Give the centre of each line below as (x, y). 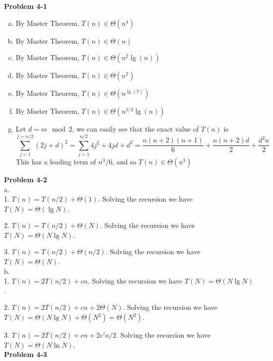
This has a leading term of (56, 161)
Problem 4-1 (26, 6)
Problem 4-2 (26, 179)
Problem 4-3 (26, 354)
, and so (124, 161)
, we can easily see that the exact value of (136, 129)
